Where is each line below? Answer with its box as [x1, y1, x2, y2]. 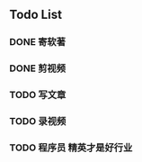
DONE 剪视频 [9, 62, 66, 75]
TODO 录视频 [9, 115, 67, 128]
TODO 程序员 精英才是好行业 [9, 141, 133, 154]
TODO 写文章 [9, 89, 67, 102]
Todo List [9, 7, 63, 22]
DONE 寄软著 [9, 36, 66, 49]
